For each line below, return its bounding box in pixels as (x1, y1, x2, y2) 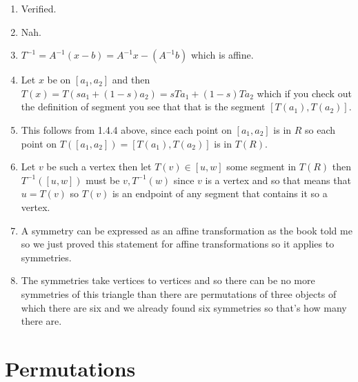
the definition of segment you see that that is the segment (21, 99, 266, 114)
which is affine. (190, 48, 254, 62)
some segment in (226, 159, 297, 174)
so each (305, 122, 336, 137)
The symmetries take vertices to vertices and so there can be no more (21, 273, 315, 288)
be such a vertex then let (46, 159, 152, 174)
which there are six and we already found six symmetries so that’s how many (21, 300, 347, 314)
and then (112, 72, 150, 87)
